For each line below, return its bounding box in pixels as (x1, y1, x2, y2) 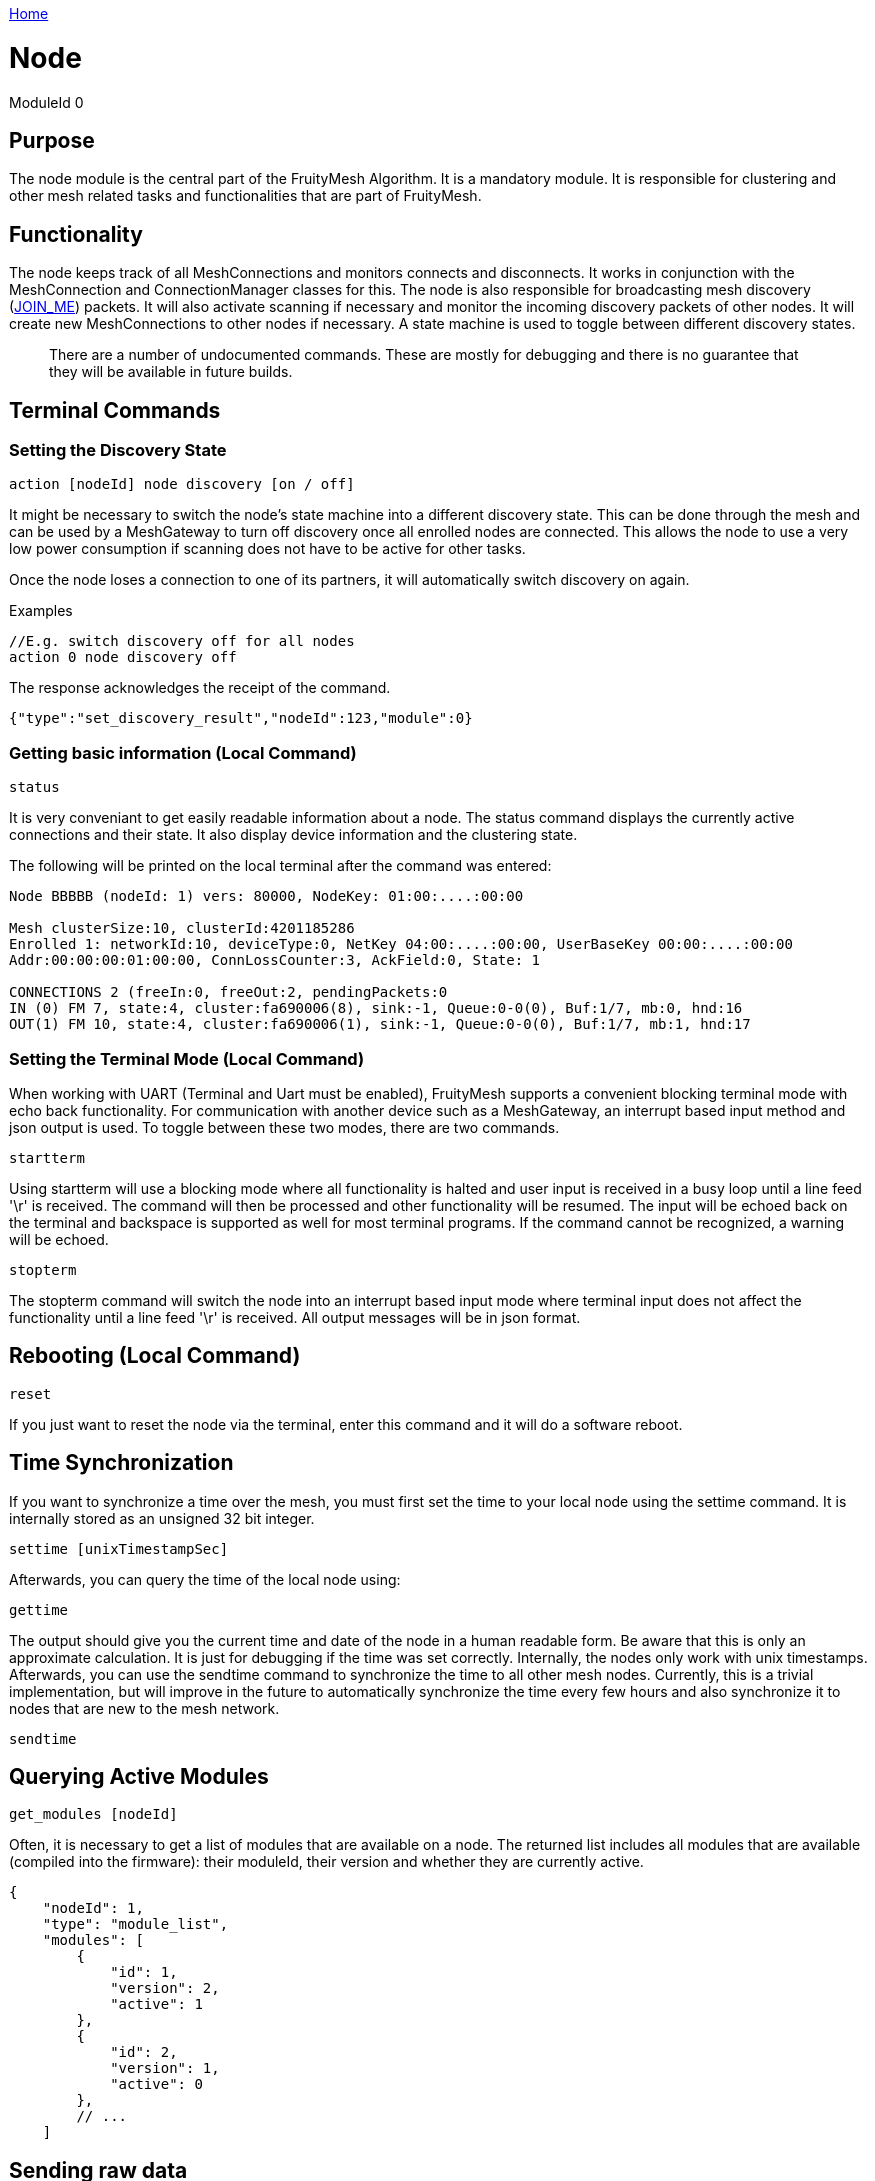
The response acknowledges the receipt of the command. (9, 679, 391, 697)
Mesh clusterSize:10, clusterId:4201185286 (9, 920, 355, 937)
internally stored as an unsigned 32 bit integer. (9, 1509, 315, 1527)
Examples (9, 602, 73, 620)
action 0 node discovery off (9, 649, 237, 666)
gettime (9, 1601, 69, 1618)
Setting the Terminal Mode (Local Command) (9, 1048, 365, 1069)
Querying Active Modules (9, 1764, 269, 1790)
